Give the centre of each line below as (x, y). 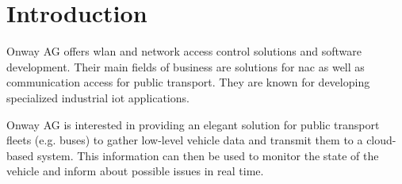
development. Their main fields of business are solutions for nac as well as (186, 66)
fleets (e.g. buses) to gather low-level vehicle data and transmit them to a (185, 140)
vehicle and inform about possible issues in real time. (135, 171)
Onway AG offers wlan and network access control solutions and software (184, 51)
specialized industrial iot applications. (98, 97)
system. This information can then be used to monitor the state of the (208, 155)
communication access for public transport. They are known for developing (188, 82)
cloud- (381, 140)
